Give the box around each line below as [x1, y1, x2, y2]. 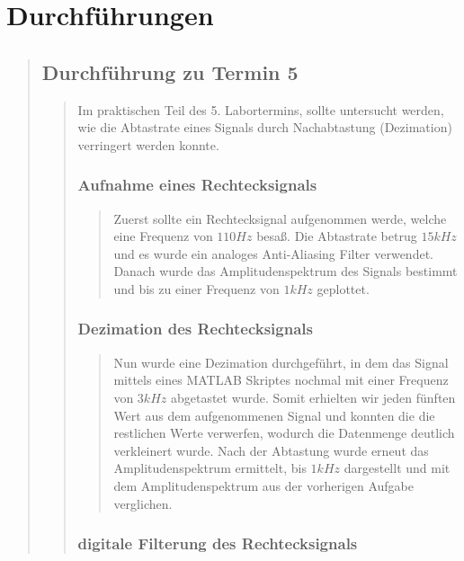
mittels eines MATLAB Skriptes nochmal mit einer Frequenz [113, 370, 449, 389]
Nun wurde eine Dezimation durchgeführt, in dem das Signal [113, 352, 449, 371]
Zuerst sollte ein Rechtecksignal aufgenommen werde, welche [113, 209, 447, 227]
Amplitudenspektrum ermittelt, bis [113, 459, 307, 477]
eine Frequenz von [113, 227, 213, 245]
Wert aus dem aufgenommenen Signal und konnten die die [113, 405, 435, 424]
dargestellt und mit [344, 459, 451, 477]
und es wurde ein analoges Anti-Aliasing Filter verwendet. [113, 244, 433, 263]
